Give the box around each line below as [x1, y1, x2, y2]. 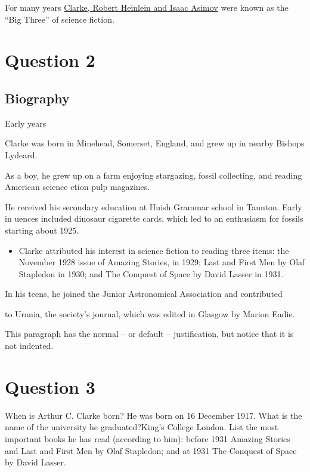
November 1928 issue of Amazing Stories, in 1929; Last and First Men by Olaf [18, 256, 305, 268]
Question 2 [5, 48, 95, 72]
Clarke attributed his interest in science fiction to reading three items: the [18, 244, 289, 256]
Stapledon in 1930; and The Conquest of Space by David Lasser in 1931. [18, 267, 284, 280]
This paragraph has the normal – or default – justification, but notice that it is [5, 327, 294, 340]
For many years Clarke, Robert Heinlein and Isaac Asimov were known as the [5, 1, 289, 13]
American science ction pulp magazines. [5, 180, 150, 193]
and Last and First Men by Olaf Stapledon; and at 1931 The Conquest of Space [5, 444, 297, 456]
